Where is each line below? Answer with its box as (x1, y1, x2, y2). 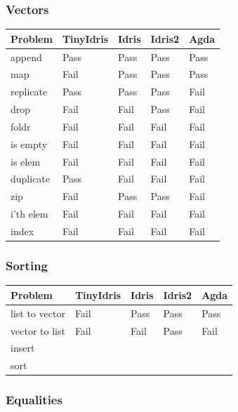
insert (11, 340, 35, 355)
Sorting (6, 257, 48, 274)
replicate (11, 84, 48, 99)
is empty (11, 136, 48, 151)
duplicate (11, 171, 51, 186)
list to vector (11, 305, 65, 320)
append (11, 49, 42, 64)
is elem (11, 154, 41, 168)
